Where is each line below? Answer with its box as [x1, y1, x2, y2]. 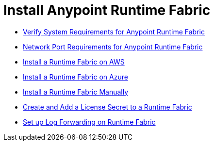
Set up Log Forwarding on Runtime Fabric [23, 117, 156, 126]
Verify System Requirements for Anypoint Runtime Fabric [23, 27, 205, 36]
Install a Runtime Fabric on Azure [23, 72, 128, 81]
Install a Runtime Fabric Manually [23, 87, 129, 96]
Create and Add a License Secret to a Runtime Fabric [23, 102, 192, 111]
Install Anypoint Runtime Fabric [3, 2, 211, 18]
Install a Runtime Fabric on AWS [23, 57, 125, 66]
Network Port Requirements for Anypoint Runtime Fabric [23, 42, 203, 51]
